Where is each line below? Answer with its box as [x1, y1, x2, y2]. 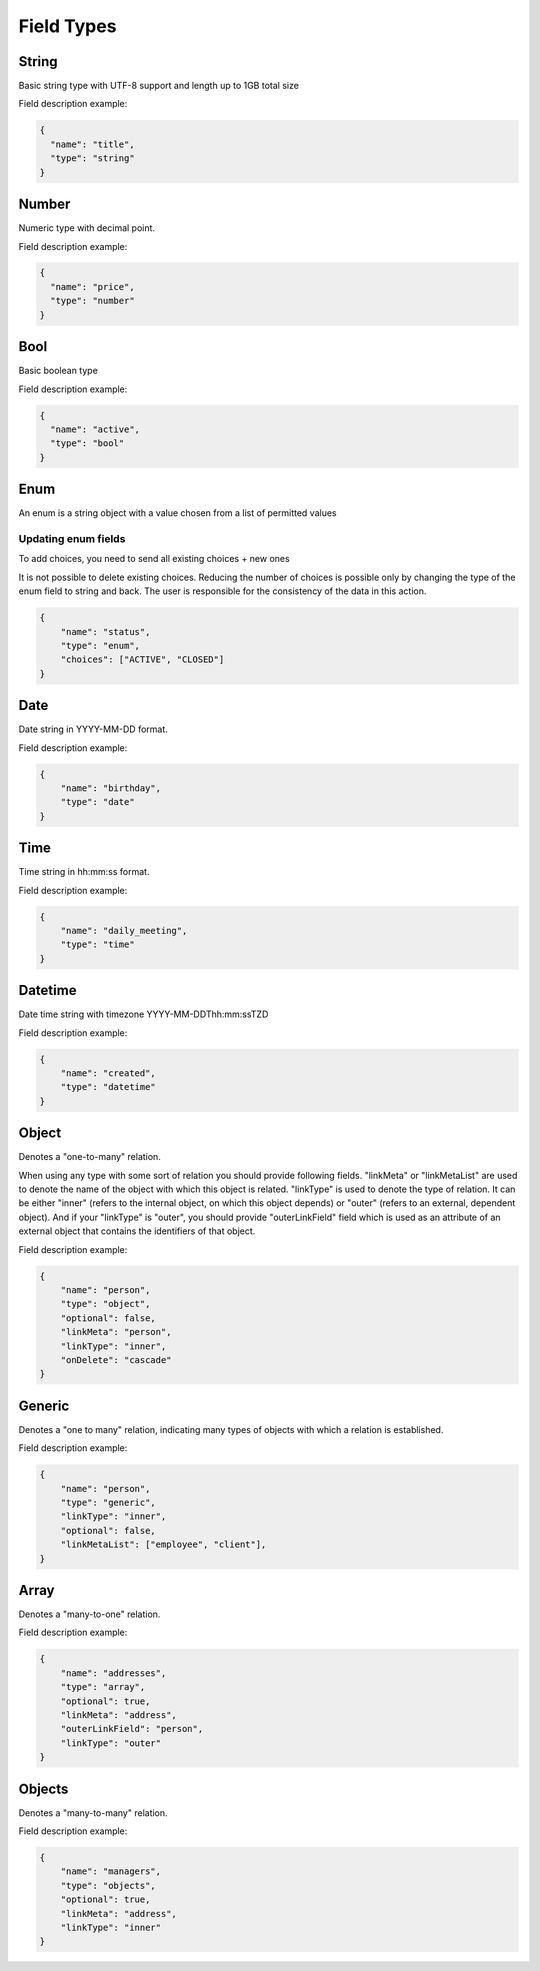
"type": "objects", [60, 1880, 157, 1891]
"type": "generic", [60, 1497, 157, 1509]
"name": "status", [60, 626, 151, 637]
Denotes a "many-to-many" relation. [18, 1806, 169, 1819]
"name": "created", [60, 1068, 157, 1079]
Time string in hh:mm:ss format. [18, 866, 150, 878]
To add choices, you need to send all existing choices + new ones [18, 553, 290, 565]
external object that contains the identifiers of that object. [18, 1225, 256, 1237]
